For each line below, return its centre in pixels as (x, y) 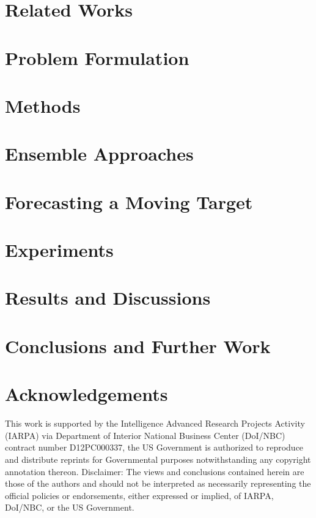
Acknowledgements (86, 394)
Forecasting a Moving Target (129, 201)
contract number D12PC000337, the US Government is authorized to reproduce (154, 447)
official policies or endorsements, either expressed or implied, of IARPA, (139, 495)
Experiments (59, 250)
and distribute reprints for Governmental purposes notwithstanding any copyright (158, 459)
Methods (43, 105)
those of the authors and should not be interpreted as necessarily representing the (158, 483)
